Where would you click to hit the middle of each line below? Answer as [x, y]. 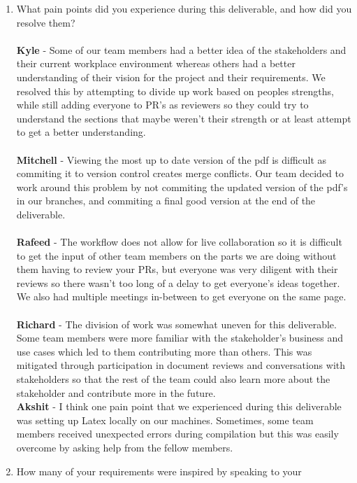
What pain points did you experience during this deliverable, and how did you [184, 8]
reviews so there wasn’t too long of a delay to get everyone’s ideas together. [178, 282]
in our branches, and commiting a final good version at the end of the [166, 201]
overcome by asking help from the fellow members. [125, 447]
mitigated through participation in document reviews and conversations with [181, 365]
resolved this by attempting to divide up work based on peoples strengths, [175, 91]
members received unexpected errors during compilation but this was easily [177, 434]
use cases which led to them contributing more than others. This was [164, 351]
